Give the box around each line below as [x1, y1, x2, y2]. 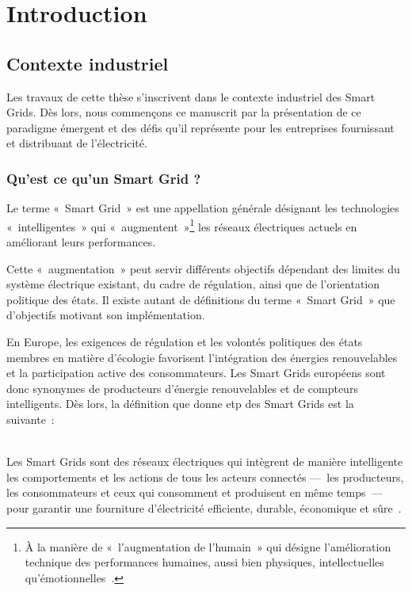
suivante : [6, 410, 55, 427]
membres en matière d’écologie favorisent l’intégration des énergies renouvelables [6, 349, 398, 365]
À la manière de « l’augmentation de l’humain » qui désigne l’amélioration [25, 538, 391, 555]
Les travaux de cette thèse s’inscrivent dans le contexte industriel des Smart [6, 88, 376, 105]
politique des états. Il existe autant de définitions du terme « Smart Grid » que [6, 291, 395, 307]
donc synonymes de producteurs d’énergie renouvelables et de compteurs [6, 379, 358, 396]
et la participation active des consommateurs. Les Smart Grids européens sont [6, 364, 386, 381]
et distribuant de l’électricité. [6, 135, 147, 151]
